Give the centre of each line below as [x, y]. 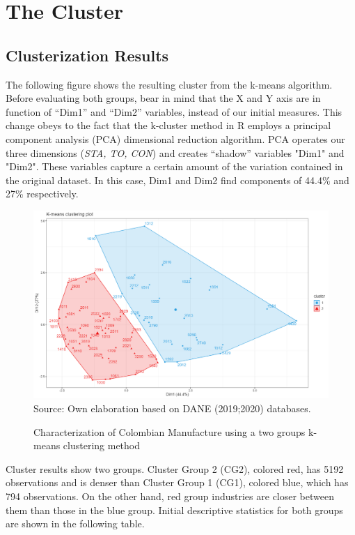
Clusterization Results [87, 55]
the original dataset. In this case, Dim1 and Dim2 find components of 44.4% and [177, 180]
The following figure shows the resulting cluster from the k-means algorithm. [169, 84]
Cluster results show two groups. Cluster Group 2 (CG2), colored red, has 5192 [175, 468]
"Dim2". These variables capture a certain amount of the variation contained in [174, 166]
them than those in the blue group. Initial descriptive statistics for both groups [174, 510]
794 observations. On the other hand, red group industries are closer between [170, 496]
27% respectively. [42, 194]
